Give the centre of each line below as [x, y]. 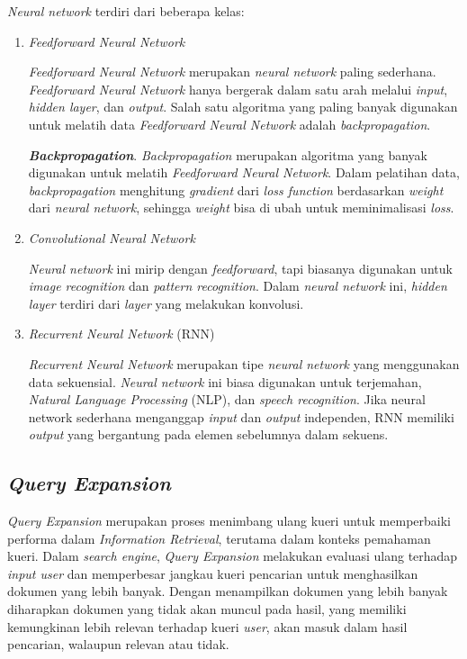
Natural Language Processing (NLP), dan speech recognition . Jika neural [227, 399]
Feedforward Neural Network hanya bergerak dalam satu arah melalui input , [238, 89]
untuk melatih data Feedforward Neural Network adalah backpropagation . [229, 124]
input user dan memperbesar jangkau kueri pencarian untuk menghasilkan [213, 573]
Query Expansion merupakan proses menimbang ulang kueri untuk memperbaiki [229, 521]
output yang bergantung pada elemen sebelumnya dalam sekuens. [208, 434]
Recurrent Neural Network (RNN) [121, 334]
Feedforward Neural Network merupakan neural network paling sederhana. [232, 72]
